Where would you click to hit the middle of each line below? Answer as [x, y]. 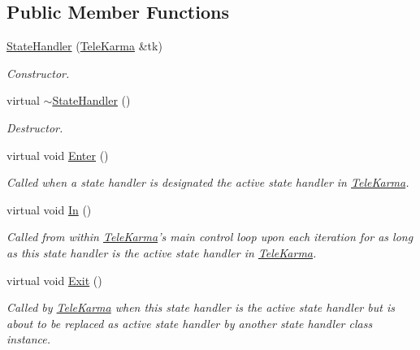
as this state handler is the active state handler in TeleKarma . [162, 252]
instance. [29, 339]
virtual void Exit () [54, 280]
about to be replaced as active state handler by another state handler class [190, 323]
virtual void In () [49, 209]
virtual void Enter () [58, 155]
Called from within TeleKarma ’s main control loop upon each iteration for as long [210, 237]
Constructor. [38, 73]
